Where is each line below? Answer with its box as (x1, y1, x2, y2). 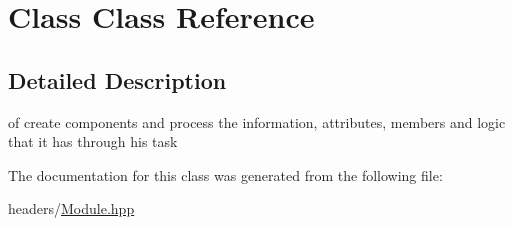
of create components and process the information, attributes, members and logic (8, 111, 506, 132)
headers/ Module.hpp (8, 198, 135, 219)
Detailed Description (8, 64, 227, 95)
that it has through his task (8, 131, 178, 152)
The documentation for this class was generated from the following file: (8, 164, 443, 185)
